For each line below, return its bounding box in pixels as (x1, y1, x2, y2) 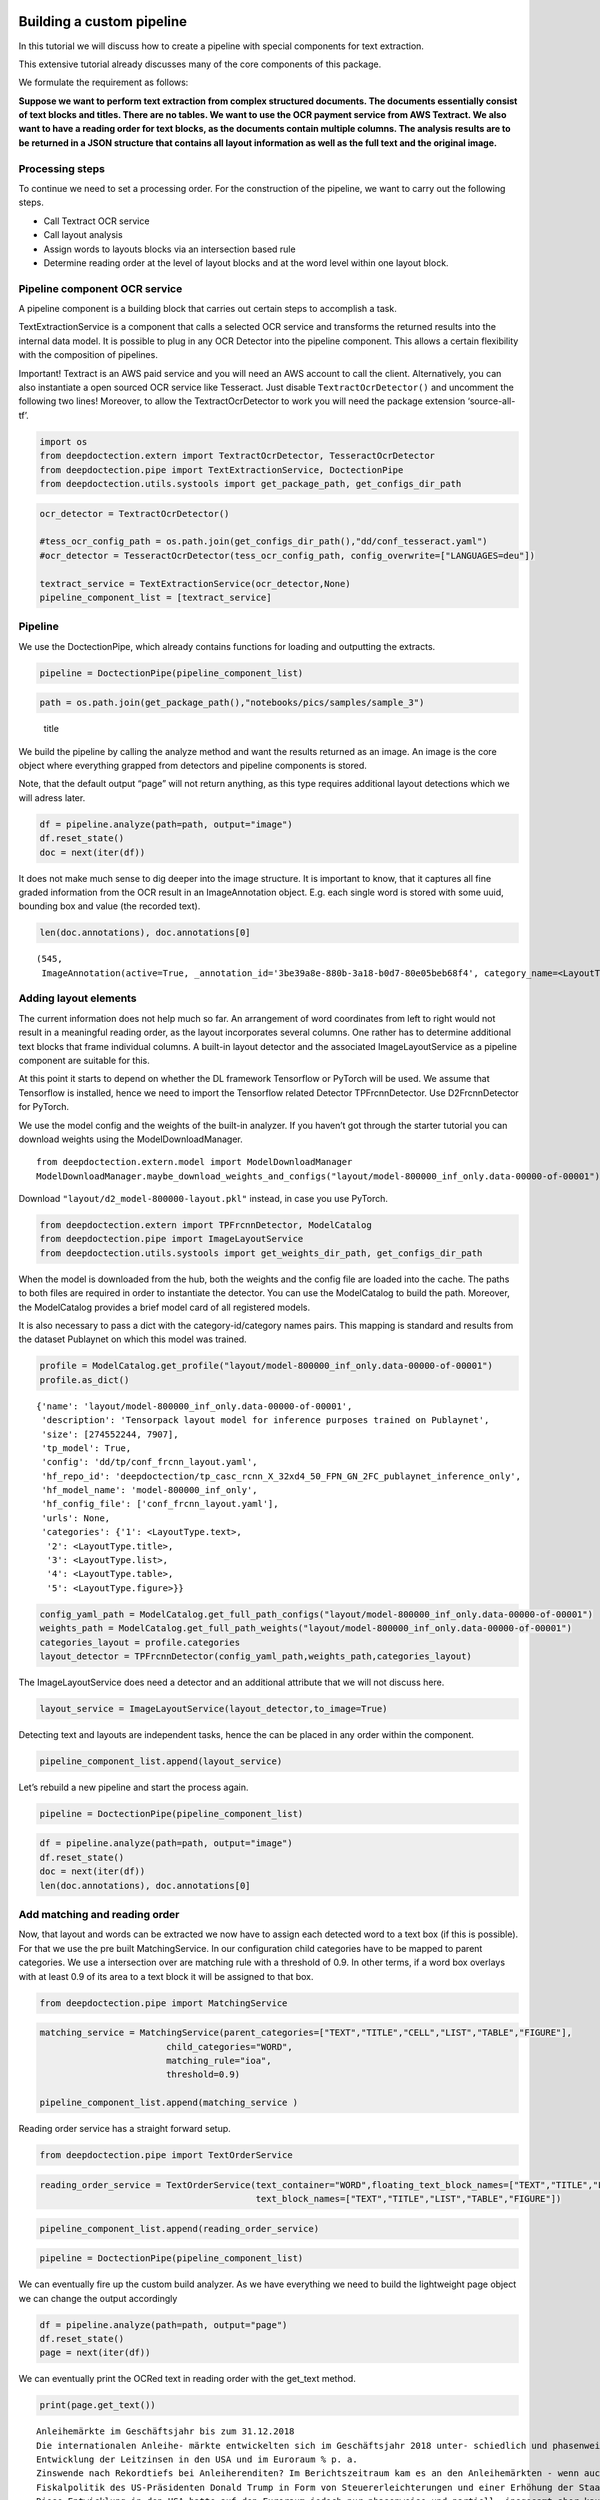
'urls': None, (41, 1512, 111, 1524)
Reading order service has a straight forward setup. (18, 2123, 232, 2135)
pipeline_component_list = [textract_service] (39, 591, 272, 603)
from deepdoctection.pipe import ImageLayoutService (39, 1233, 304, 1245)
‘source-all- (467, 395, 516, 407)
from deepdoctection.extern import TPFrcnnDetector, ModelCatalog (39, 1220, 372, 1231)
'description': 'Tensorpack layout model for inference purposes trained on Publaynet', (41, 1415, 490, 1426)
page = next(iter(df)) (39, 2347, 151, 2359)
